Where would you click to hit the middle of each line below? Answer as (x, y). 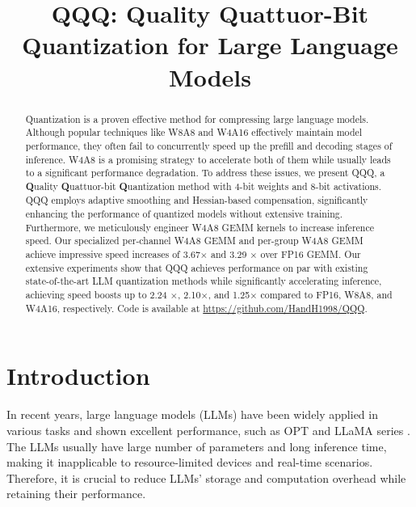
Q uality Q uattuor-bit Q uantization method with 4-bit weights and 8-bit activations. (204, 186)
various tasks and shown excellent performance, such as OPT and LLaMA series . (208, 430)
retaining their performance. (76, 494)
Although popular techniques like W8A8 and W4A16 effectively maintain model (194, 132)
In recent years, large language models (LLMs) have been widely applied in (192, 414)
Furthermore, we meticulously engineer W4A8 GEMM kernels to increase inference (200, 227)
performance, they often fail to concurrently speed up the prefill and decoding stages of (209, 145)
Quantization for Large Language (210, 45)
